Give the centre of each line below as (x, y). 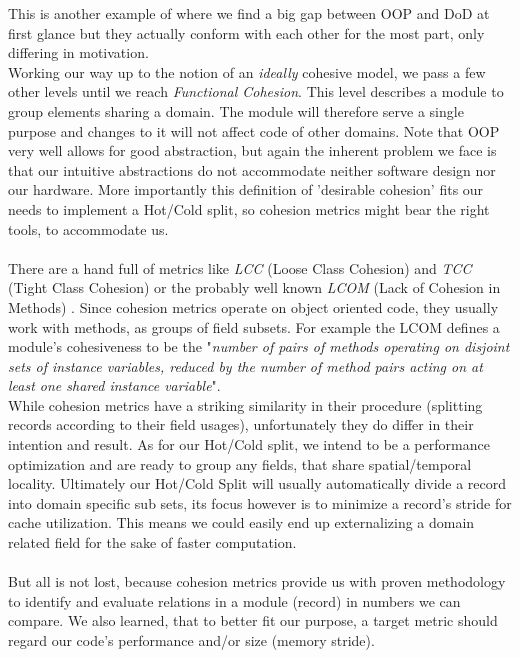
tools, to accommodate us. (88, 228)
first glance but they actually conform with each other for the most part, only (246, 32)
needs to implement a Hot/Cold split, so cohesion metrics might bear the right (249, 208)
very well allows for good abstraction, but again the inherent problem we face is (252, 150)
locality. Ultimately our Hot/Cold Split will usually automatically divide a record (257, 483)
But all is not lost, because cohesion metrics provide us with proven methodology (257, 581)
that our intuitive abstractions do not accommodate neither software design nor (252, 169)
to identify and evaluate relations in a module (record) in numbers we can (234, 600)
